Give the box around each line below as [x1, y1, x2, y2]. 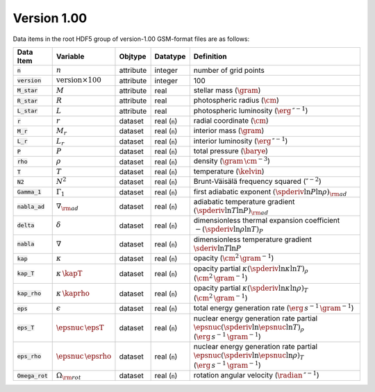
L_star [17, 108, 38, 114]
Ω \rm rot [56, 371, 81, 382]
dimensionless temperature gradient [193, 235, 312, 244]
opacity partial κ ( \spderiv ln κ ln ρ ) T [193, 283, 308, 294]
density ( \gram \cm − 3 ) [193, 155, 271, 166]
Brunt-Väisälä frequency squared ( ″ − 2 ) [193, 176, 322, 187]
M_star [17, 87, 38, 94]
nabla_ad [17, 203, 45, 210]
